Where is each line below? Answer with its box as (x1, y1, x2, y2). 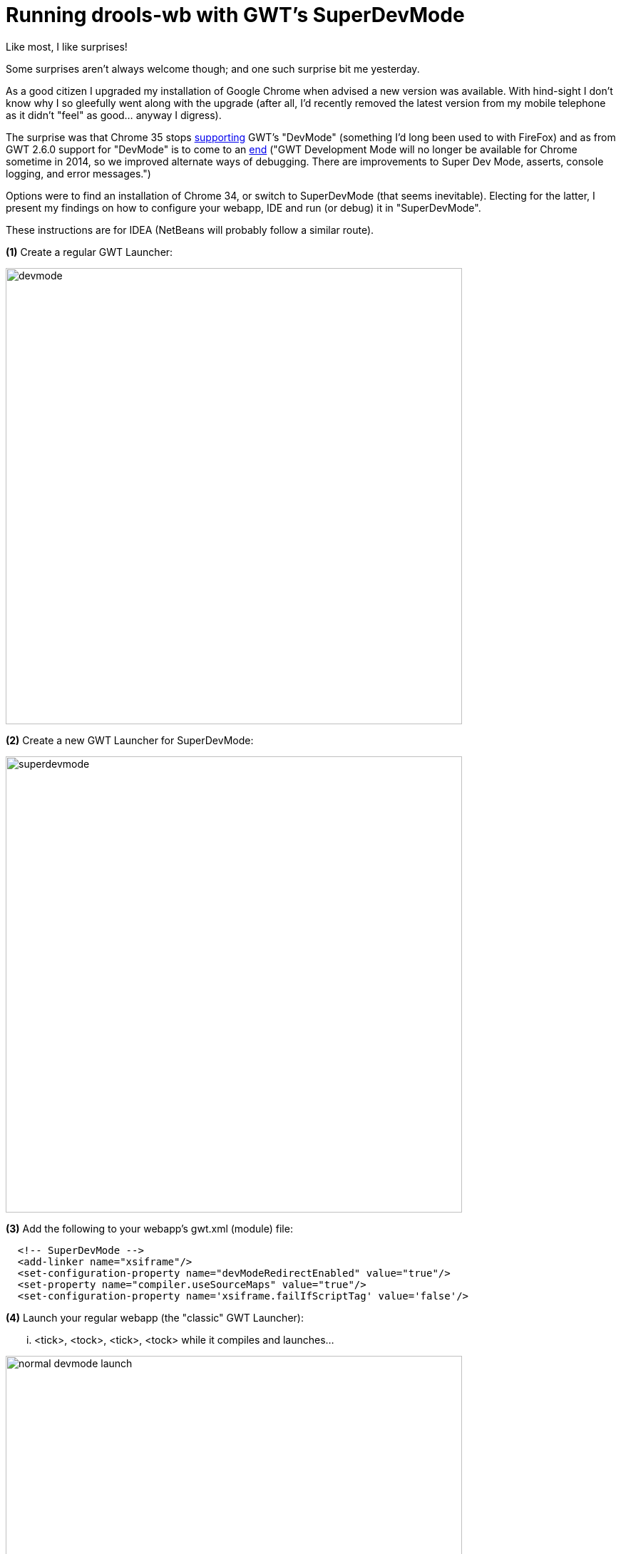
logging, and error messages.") (6, 167, 151, 180)
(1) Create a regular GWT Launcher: (6, 245, 173, 258)
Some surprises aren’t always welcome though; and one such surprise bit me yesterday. (6, 62, 420, 75)
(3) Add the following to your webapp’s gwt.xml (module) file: (6, 1222, 293, 1235)
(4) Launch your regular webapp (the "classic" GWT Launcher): (6, 1311, 304, 1324)
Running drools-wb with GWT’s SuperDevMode (6, 3, 465, 27)
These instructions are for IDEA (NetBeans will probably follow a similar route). (6, 223, 374, 236)
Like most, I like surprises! (6, 40, 128, 53)
